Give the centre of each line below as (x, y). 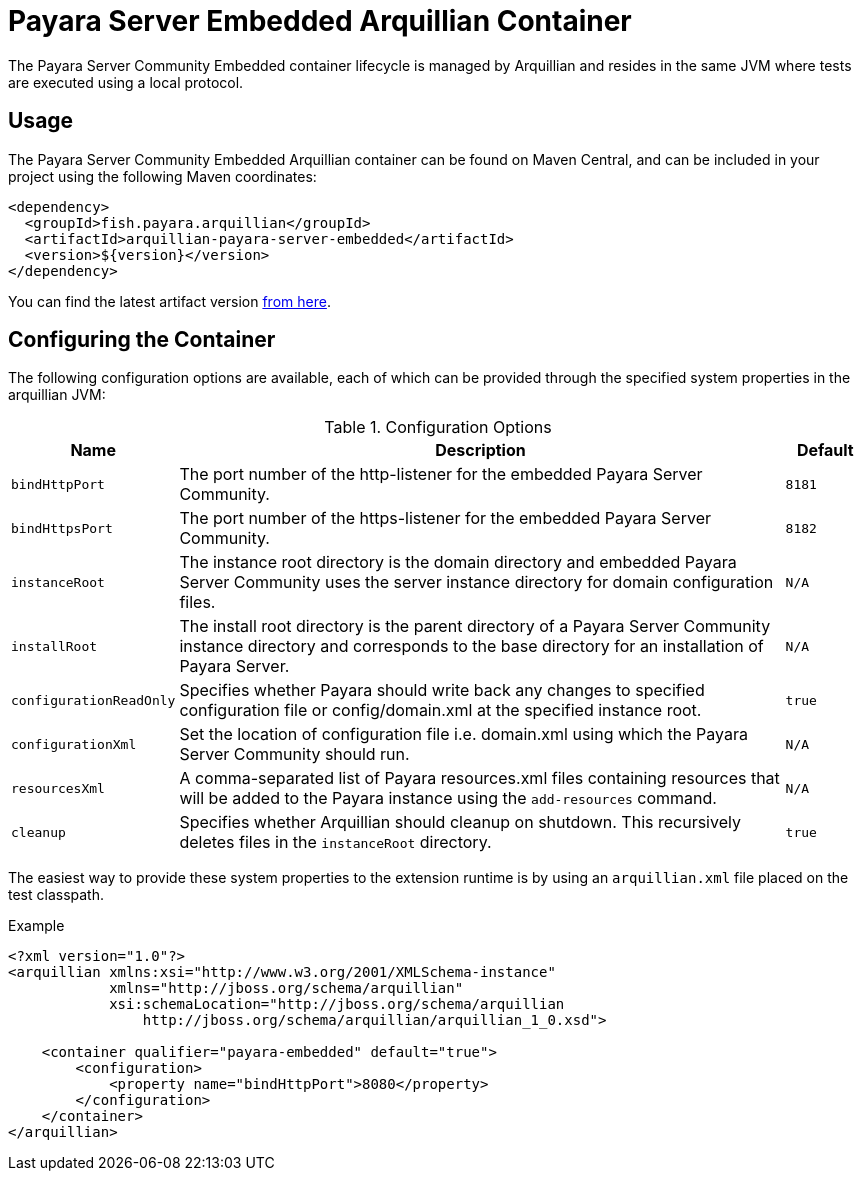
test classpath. (56, 895)
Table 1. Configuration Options (438, 427)
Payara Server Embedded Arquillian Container (320, 21)
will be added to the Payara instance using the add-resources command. (448, 798)
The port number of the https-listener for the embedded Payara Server (445, 518)
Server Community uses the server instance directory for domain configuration (476, 582)
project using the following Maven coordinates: (162, 176)
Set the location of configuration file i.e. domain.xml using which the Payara (463, 734)
